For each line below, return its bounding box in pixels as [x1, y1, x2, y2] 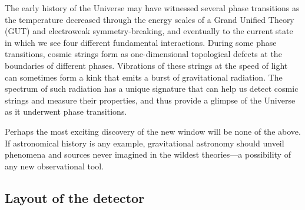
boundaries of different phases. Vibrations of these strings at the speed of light [5, 59, 288, 71]
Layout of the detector [5, 188, 145, 206]
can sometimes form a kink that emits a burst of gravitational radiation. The [5, 71, 283, 83]
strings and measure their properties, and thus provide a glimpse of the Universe [5, 94, 296, 106]
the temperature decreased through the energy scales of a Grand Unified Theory [5, 13, 294, 25]
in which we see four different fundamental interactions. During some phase [5, 36, 277, 48]
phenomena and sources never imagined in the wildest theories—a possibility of [5, 148, 291, 161]
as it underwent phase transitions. [5, 105, 127, 118]
